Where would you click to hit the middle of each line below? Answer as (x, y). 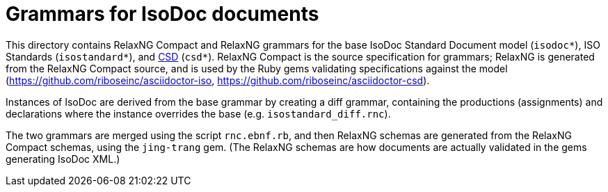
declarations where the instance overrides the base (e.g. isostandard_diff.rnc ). (198, 113)
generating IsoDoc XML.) (63, 159)
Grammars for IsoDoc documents (162, 14)
